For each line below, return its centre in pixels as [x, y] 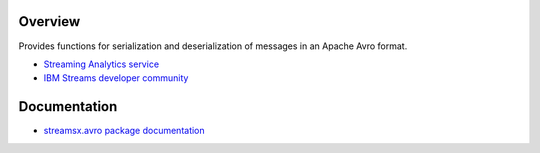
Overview [49, 21]
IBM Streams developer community [116, 78]
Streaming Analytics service [101, 64]
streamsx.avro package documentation [124, 131]
